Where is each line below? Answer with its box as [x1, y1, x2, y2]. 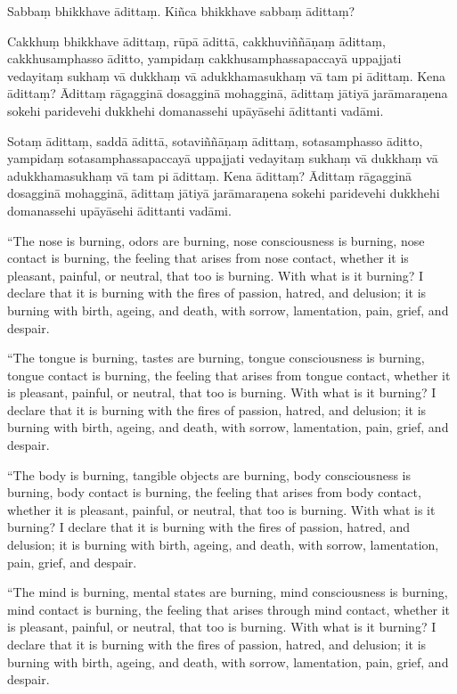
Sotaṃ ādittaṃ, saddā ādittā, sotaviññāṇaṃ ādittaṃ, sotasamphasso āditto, [7, 131, 423, 150]
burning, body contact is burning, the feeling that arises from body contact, [7, 483, 421, 502]
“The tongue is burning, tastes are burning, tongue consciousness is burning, [7, 348, 425, 367]
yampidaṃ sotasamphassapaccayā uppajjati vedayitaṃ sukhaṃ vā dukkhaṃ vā [7, 149, 438, 167]
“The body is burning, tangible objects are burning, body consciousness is [7, 465, 411, 484]
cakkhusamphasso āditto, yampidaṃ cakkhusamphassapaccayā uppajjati [7, 49, 402, 68]
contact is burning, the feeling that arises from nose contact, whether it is [7, 249, 409, 267]
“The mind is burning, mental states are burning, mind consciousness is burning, [7, 583, 448, 601]
